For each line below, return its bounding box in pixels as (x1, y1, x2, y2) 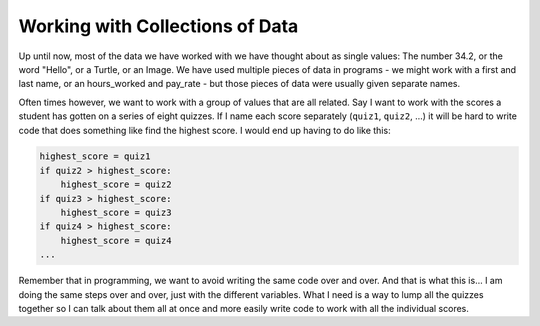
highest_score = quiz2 (60, 179, 172, 190)
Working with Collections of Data (18, 15, 299, 37)
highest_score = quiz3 (60, 207, 172, 219)
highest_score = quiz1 (39, 151, 151, 162)
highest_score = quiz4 (60, 235, 172, 246)
